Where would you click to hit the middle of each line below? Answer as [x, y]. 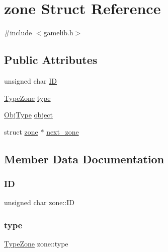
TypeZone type [27, 98]
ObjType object [28, 115]
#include [18, 33]
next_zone [63, 131]
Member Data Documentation [84, 159]
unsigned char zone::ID [39, 202]
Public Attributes [51, 60]
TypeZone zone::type [36, 244]
